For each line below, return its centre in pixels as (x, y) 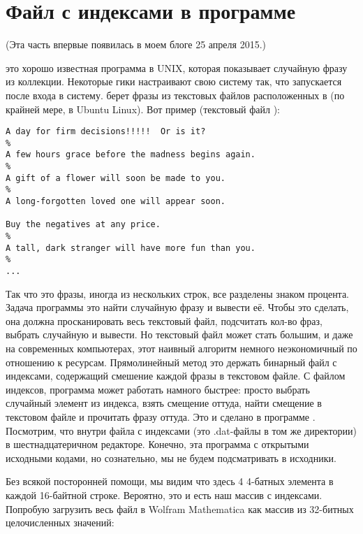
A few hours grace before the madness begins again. (131, 155)
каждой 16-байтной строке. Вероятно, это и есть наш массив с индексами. (164, 495)
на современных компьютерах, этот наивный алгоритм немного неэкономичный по (181, 348)
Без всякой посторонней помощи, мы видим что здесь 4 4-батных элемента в (170, 481)
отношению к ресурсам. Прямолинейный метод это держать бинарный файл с (171, 362)
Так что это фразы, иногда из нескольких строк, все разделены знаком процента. (178, 293)
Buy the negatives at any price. (83, 225)
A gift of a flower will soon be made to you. (116, 178)
